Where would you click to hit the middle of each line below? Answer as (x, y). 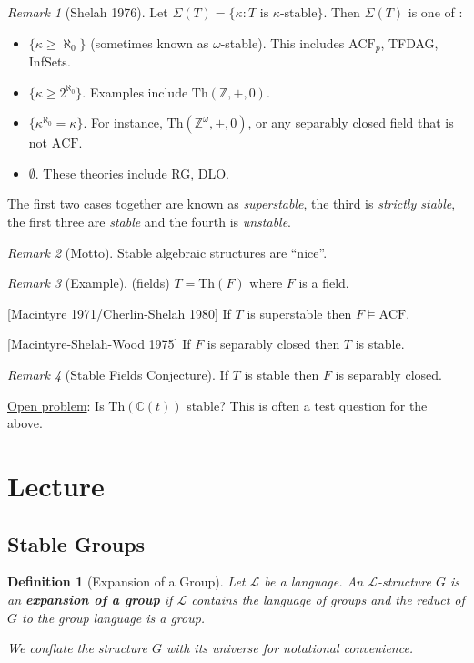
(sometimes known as (150, 42)
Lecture (56, 485)
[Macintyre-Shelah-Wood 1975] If (99, 344)
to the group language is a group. (114, 617)
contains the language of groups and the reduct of (328, 599)
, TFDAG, (409, 42)
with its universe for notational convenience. (290, 648)
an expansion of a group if (90, 599)
